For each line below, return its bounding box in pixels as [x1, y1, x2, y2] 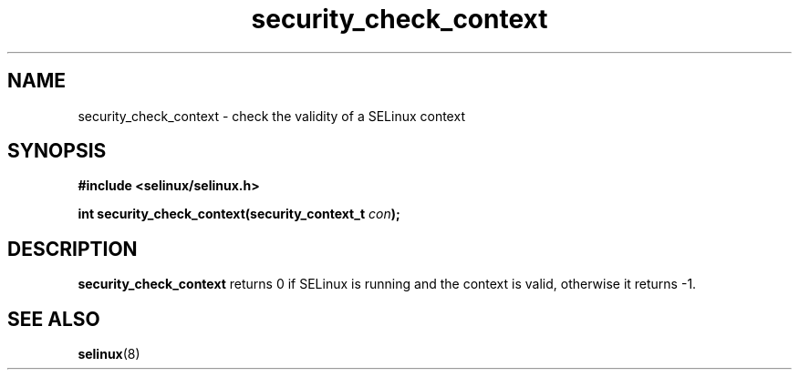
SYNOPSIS [7, 139, 107, 163]
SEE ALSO [7, 307, 100, 331]
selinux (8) [78, 346, 140, 362]
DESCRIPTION [7, 237, 138, 260]
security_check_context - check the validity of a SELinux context [78, 107, 465, 124]
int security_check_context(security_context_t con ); [78, 206, 400, 222]
